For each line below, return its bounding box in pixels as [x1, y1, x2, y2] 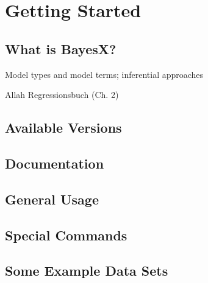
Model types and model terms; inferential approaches [5, 68, 204, 80]
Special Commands [5, 225, 127, 244]
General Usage [5, 189, 99, 208]
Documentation [5, 153, 104, 172]
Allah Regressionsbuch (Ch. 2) [5, 88, 119, 101]
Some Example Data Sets [5, 261, 168, 280]
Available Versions [5, 118, 122, 137]
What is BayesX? [5, 39, 117, 58]
